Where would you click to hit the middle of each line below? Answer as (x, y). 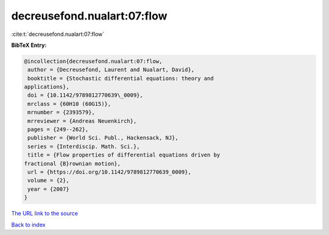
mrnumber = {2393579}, (62, 112)
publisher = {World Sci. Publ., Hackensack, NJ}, (103, 138)
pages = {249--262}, (58, 130)
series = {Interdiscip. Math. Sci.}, (84, 146)
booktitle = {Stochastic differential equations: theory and (121, 78)
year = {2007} (48, 189)
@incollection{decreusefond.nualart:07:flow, (93, 61)
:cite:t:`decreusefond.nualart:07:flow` (58, 34)
